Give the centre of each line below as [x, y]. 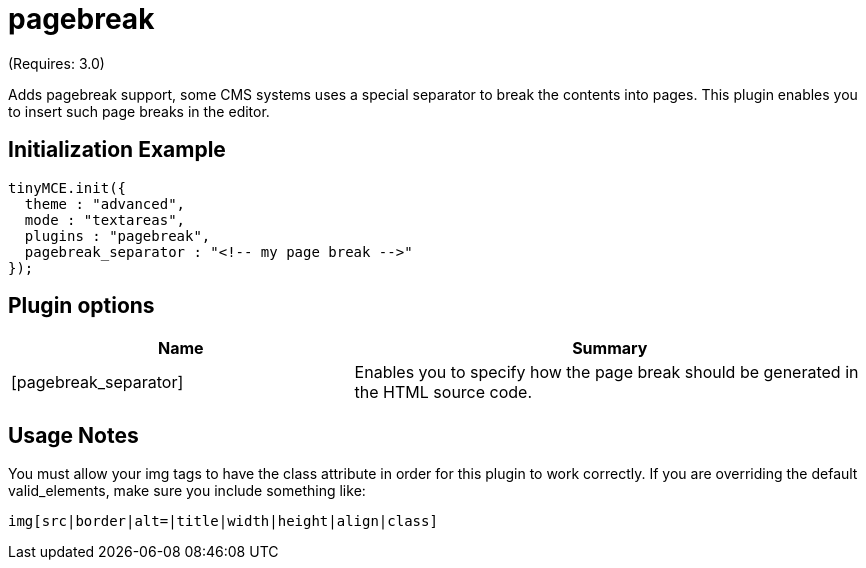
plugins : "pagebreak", [117, 235]
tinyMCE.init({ [67, 187]
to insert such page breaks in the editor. [139, 111]
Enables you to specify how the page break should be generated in [606, 372]
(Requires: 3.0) [56, 63]
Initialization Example [117, 150]
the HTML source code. [443, 392]
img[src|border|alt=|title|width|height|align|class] [223, 521]
